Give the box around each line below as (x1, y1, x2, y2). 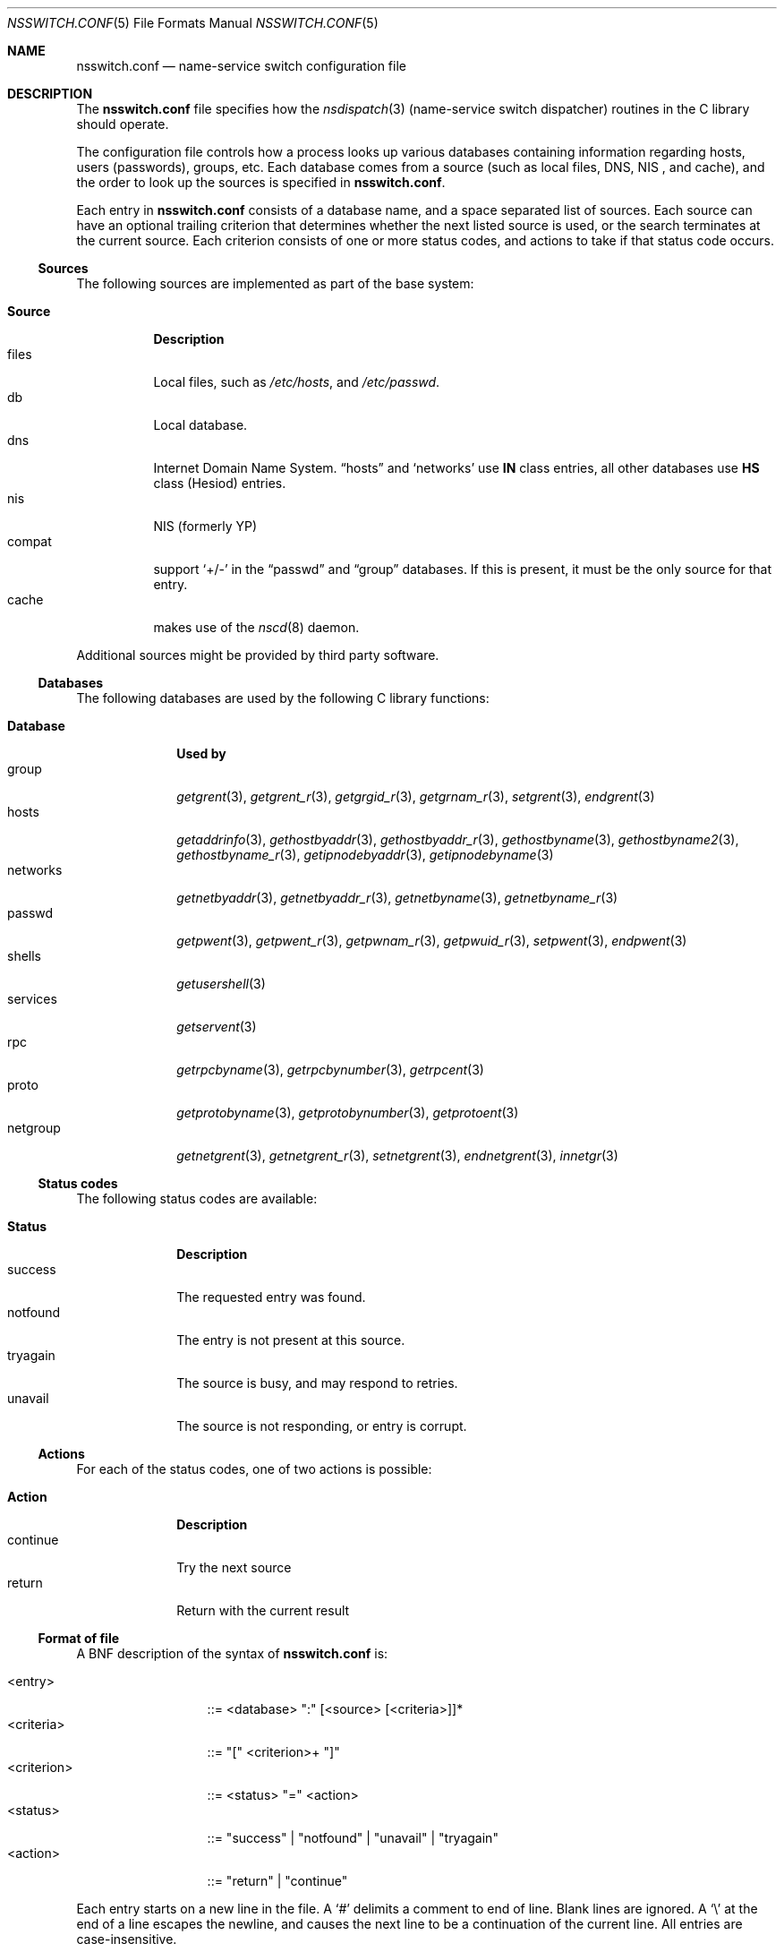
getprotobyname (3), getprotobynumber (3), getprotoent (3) (176, 1105, 519, 1120)
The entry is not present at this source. (176, 1332, 405, 1348)
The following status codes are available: (76, 1191, 318, 1206)
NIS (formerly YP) (153, 518, 258, 534)
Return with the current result (176, 1603, 350, 1618)
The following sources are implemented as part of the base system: (76, 276, 474, 291)
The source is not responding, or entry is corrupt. (176, 1418, 467, 1434)
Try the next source (176, 1560, 292, 1575)
